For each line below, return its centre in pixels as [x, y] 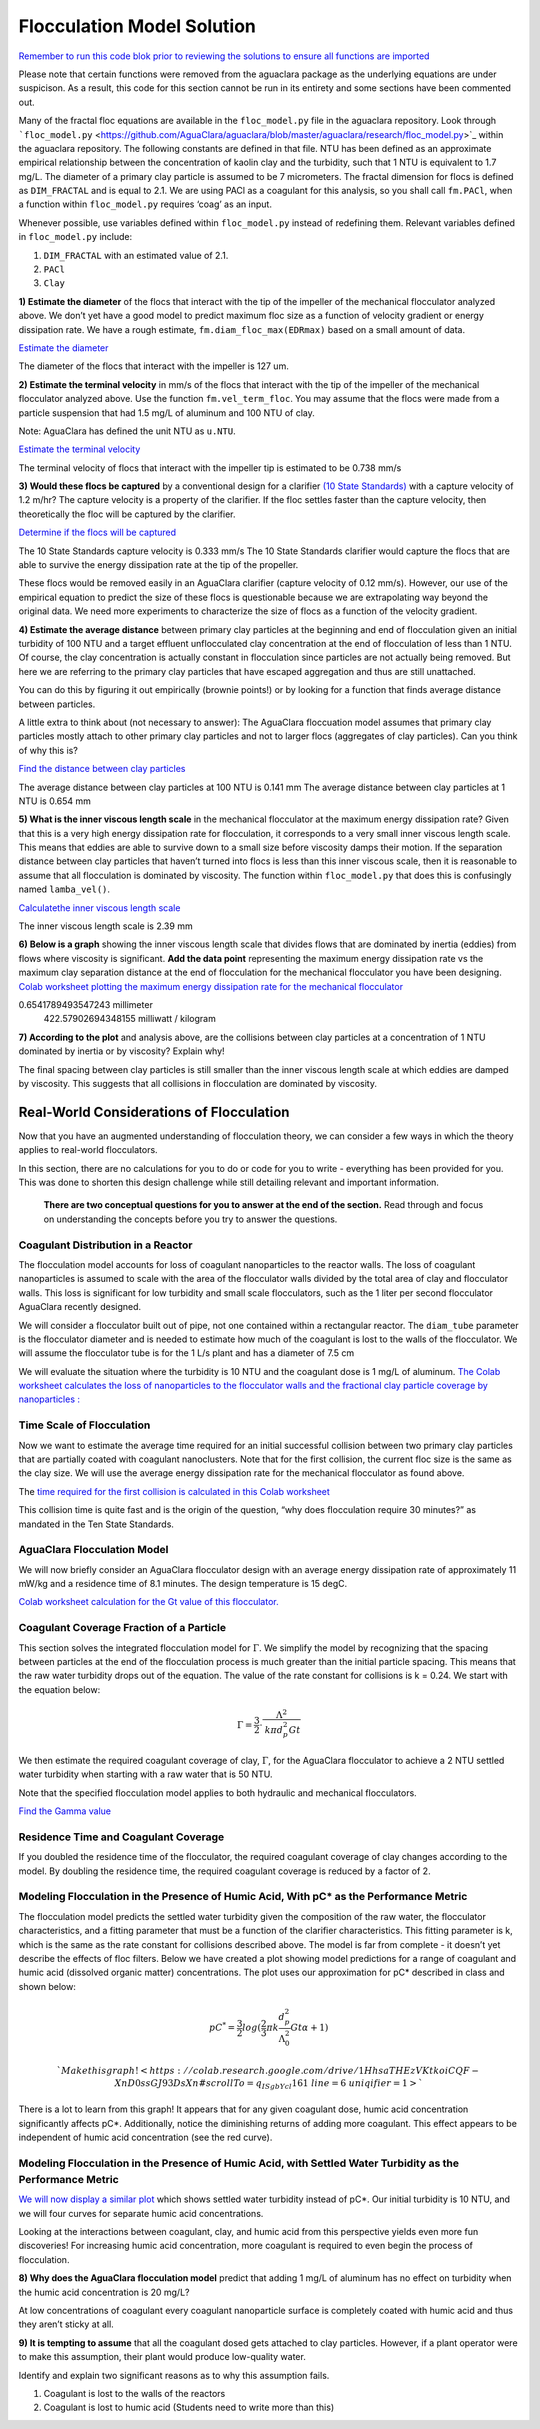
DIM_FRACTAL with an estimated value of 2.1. [136, 255]
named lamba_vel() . [64, 889]
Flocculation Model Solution [137, 26]
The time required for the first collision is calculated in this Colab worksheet [174, 1491]
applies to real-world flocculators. [88, 1150]
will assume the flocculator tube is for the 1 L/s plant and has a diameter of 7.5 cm [186, 1353]
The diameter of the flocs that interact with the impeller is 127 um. [153, 366]
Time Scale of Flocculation [84, 1425]
